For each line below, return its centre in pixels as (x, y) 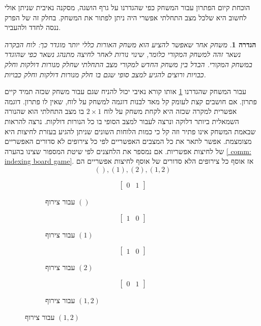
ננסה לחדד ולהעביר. (33, 27)
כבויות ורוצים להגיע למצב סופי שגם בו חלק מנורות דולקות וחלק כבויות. (105, 74)
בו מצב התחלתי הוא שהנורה (45, 111)
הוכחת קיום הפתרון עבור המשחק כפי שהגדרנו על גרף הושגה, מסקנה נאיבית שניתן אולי (127, 7)
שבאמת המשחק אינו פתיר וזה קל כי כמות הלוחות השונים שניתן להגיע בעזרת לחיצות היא (130, 131)
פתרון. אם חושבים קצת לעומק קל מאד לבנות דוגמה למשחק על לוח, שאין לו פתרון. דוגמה (131, 101)
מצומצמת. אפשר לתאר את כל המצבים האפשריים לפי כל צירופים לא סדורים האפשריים (128, 141)
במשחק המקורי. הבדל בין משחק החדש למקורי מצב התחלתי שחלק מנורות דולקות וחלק (128, 64)
